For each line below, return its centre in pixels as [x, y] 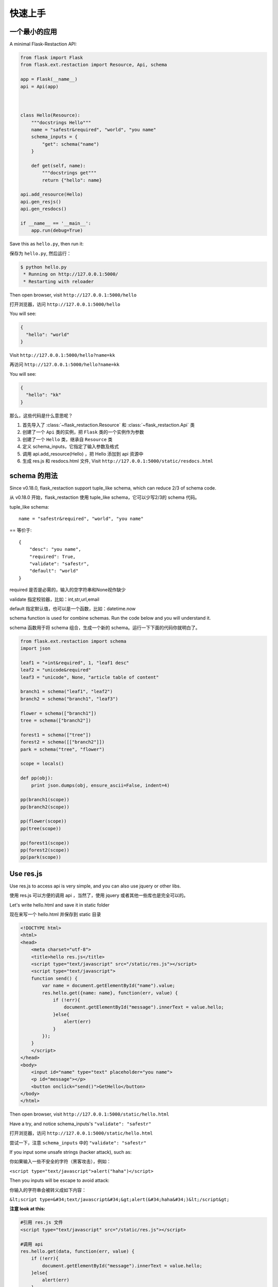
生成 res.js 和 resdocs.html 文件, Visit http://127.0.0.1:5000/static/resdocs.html [118, 461]
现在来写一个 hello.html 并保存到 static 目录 [55, 914]
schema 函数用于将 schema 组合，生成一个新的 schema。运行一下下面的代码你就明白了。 [105, 628]
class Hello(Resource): [50, 115]
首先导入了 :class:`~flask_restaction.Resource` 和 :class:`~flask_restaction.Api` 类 [109, 425]
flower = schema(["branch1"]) [58, 713]
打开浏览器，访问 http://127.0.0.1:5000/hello [65, 304]
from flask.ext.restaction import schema [73, 641]
